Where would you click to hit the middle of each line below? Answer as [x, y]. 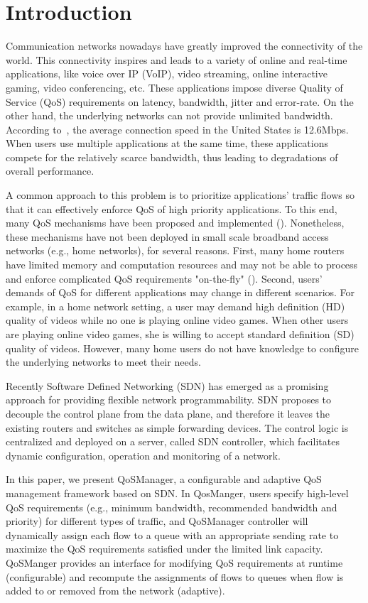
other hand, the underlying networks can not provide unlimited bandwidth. [169, 115]
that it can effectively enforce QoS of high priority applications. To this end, [172, 208]
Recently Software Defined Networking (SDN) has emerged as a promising [167, 385]
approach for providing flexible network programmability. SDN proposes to [169, 400]
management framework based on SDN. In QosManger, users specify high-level [177, 493]
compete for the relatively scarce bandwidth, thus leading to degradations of [172, 157]
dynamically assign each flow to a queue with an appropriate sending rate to [172, 534]
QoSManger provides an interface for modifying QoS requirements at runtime [174, 562]
